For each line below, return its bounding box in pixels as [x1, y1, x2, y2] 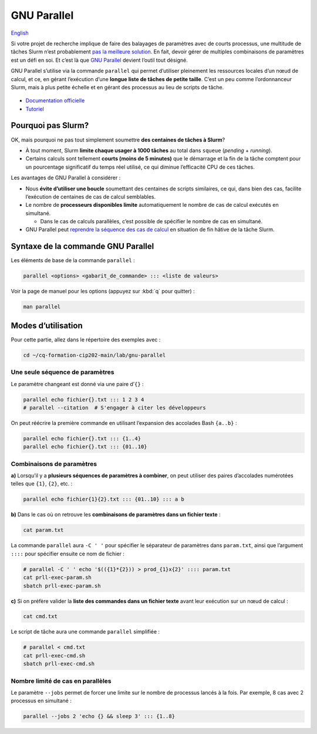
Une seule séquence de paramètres [11, 368, 114, 376]
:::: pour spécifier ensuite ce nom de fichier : [11, 550, 124, 557]
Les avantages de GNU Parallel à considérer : [11, 174, 121, 182]
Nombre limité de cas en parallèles [11, 676, 112, 685]
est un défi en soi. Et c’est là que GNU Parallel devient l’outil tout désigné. [11, 56, 188, 63]
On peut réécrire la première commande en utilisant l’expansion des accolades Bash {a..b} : [11, 419, 237, 426]
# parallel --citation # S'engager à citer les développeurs [23, 404, 206, 411]
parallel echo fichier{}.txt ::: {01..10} [23, 444, 147, 450]
